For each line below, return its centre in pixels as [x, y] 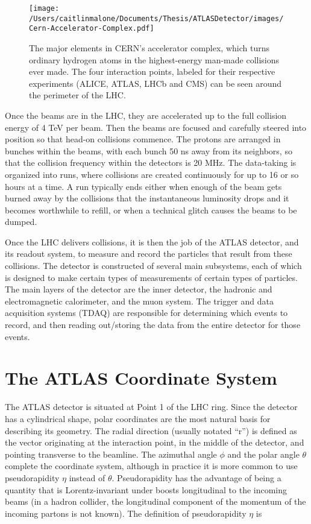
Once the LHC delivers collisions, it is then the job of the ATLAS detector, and [152, 241]
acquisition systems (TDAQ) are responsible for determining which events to [146, 313]
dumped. [21, 222]
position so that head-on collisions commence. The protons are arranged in [143, 139]
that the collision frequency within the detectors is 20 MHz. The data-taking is [151, 163]
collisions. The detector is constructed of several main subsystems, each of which [153, 266]
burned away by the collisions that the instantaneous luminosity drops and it [147, 198]
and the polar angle [263, 454]
